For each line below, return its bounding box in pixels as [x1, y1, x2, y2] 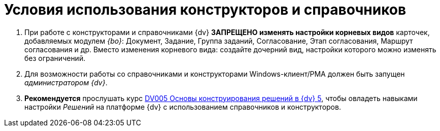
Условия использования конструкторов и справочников [4, 1, 407, 18]
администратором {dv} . [24, 78, 108, 87]
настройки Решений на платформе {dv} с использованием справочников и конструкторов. [24, 102, 341, 111]
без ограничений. [24, 53, 86, 62]
